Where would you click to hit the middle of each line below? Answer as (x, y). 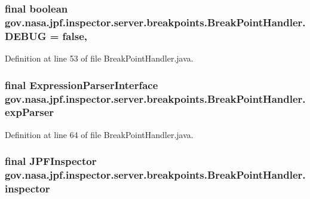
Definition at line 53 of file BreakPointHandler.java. (99, 58)
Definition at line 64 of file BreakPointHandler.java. (99, 134)
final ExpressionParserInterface (82, 85)
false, (75, 36)
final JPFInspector (51, 161)
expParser (30, 112)
